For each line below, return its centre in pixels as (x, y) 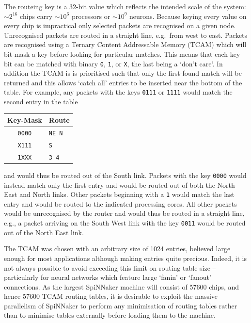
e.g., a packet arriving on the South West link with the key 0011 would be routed (125, 223)
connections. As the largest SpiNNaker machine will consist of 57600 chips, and (122, 286)
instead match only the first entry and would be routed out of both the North (119, 185)
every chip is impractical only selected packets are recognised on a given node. (120, 25)
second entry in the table (41, 102)
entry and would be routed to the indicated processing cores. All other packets (120, 203)
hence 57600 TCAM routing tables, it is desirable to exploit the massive (111, 296)
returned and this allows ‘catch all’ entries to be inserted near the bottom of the (123, 82)
